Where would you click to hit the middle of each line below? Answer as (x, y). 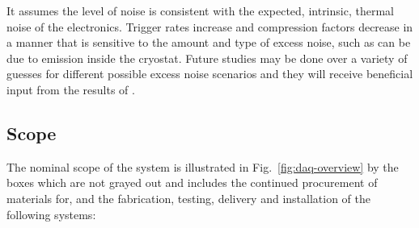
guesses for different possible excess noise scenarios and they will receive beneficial (210, 74)
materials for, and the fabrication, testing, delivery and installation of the (189, 198)
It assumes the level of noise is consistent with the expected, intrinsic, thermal (200, 10)
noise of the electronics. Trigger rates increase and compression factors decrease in (210, 26)
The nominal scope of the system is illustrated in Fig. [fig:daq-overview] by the (203, 166)
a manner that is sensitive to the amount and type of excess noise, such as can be (209, 42)
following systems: (51, 214)
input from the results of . (71, 89)
